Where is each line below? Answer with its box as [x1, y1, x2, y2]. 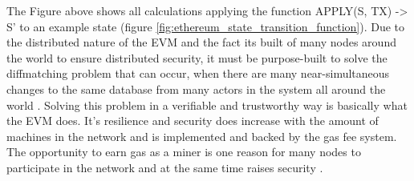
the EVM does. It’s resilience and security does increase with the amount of [6, 112, 379, 129]
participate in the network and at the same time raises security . [6, 159, 323, 175]
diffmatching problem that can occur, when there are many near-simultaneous [6, 65, 390, 82]
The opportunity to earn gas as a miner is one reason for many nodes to [6, 143, 361, 160]
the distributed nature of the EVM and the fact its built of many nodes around [6, 34, 396, 50]
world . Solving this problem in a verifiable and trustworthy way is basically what [6, 96, 408, 113]
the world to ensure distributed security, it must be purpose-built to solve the [6, 49, 388, 66]
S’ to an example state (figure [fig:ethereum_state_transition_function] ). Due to [6, 18, 405, 34]
